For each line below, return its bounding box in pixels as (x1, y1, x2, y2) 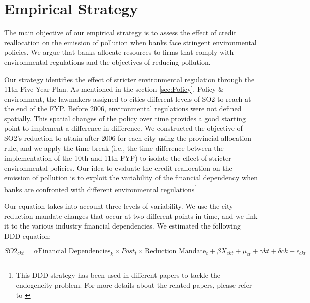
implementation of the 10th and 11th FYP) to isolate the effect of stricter (4, 153, 231, 163)
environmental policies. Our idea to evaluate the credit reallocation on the (4, 162, 232, 173)
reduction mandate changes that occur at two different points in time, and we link (4, 210, 258, 221)
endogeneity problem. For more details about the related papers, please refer (16, 280, 252, 290)
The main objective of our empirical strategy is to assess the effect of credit (4, 27, 237, 38)
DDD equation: (4, 231, 51, 241)
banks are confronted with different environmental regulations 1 (4, 183, 198, 194)
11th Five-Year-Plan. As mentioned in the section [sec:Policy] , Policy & (4, 84, 224, 94)
